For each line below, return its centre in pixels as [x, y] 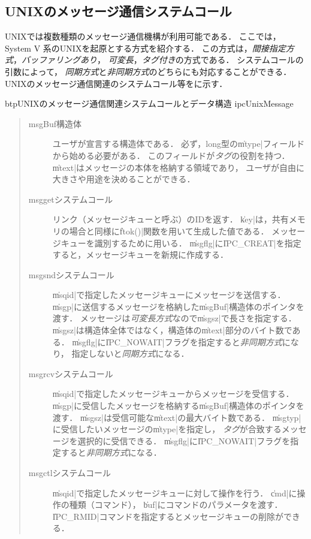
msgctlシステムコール [70, 473]
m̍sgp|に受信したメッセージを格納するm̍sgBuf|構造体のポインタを [178, 406]
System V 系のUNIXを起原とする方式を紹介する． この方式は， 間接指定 [145, 48]
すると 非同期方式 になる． [111, 452]
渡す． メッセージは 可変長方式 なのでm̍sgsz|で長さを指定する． [174, 318]
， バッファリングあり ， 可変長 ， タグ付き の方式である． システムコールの [158, 60]
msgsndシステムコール [71, 274]
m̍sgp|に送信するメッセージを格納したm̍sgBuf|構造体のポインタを [178, 306]
